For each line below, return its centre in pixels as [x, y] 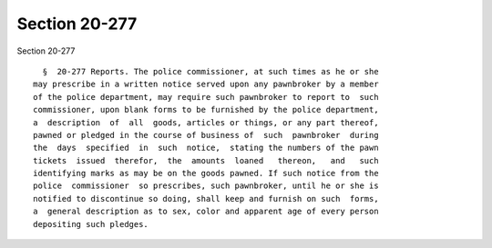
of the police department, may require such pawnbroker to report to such [206, 97]
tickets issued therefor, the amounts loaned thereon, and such [206, 160]
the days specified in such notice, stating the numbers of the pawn [206, 148]
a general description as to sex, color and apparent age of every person [206, 212]
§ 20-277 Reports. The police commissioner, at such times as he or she [210, 71]
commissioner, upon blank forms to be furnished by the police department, [206, 110]
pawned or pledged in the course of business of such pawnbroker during [206, 135]
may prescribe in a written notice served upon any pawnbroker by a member [206, 84]
